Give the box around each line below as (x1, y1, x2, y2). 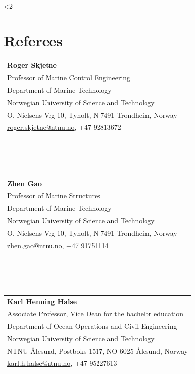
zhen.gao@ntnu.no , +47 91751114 (7, 240, 109, 250)
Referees (4, 30, 63, 50)
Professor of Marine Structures (7, 190, 100, 201)
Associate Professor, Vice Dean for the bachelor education (7, 309, 184, 318)
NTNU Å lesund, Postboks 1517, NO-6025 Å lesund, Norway (7, 345, 188, 356)
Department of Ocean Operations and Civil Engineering (7, 320, 177, 331)
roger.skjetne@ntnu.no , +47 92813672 (7, 122, 121, 132)
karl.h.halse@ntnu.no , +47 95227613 (7, 358, 117, 368)
